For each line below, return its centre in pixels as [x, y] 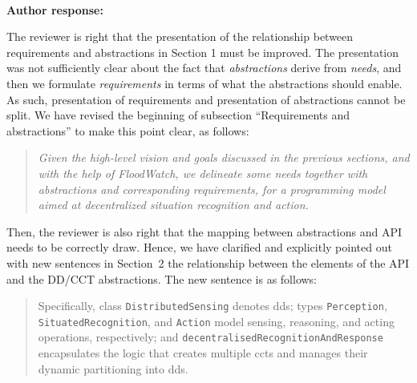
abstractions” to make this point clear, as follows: [128, 130]
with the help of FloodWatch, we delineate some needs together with [203, 173]
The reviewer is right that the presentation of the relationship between [180, 36]
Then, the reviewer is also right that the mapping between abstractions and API [204, 231]
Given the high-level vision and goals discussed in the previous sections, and [224, 157]
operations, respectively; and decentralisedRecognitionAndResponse [211, 337]
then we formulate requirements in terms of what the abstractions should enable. [204, 83]
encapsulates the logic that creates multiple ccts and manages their [203, 353]
